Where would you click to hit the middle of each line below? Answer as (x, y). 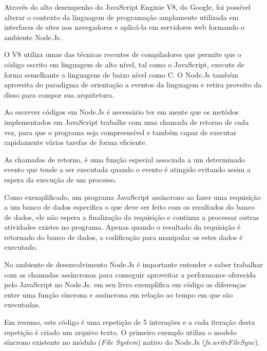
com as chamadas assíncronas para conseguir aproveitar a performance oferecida (130, 274)
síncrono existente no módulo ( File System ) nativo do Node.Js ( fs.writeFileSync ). (132, 342)
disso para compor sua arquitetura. (59, 94)
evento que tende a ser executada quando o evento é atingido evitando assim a (128, 169)
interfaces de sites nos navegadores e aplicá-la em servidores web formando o (125, 27)
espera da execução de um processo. (61, 179)
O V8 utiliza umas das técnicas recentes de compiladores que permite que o (123, 54)
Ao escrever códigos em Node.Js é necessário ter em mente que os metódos (121, 112)
